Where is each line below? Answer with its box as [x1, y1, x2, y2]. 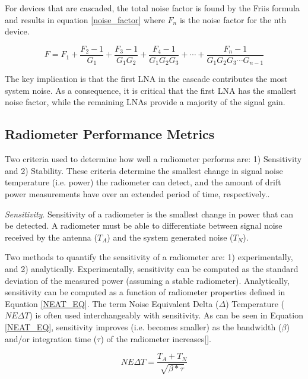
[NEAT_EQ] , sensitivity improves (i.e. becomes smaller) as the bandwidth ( [5, 321, 282, 333]
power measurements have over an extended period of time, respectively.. [5, 188, 270, 200]
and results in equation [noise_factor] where [5, 13, 165, 26]
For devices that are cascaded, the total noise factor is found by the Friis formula [5, 2, 300, 14]
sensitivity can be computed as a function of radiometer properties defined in [5, 286, 285, 298]
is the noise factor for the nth [179, 13, 287, 26]
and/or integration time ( [5, 332, 97, 345]
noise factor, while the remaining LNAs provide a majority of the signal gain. [5, 96, 285, 108]
